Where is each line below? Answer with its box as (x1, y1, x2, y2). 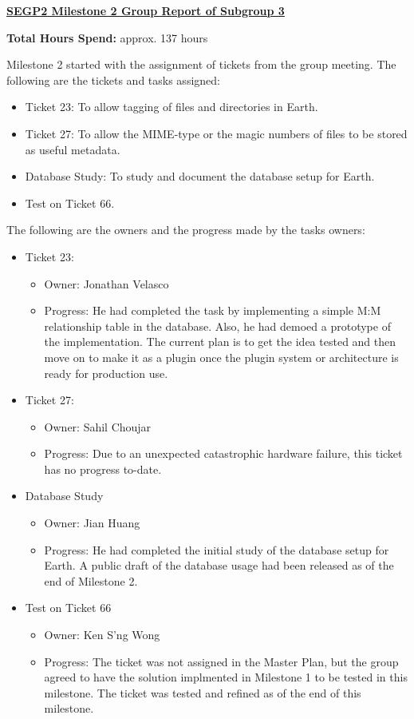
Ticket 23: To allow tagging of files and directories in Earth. (25, 98, 318, 115)
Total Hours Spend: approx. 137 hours (6, 29, 208, 46)
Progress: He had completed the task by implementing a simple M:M (44, 302, 381, 319)
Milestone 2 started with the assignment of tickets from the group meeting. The (6, 56, 396, 73)
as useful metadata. (25, 141, 120, 157)
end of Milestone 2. (44, 572, 138, 589)
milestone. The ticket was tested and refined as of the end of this (44, 684, 361, 701)
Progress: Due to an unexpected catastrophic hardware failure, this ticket (44, 445, 403, 462)
